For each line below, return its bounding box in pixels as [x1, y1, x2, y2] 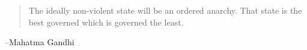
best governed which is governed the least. [28, 15, 184, 28]
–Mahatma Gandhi [5, 36, 74, 48]
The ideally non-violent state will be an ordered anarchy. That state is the [28, 4, 302, 16]
